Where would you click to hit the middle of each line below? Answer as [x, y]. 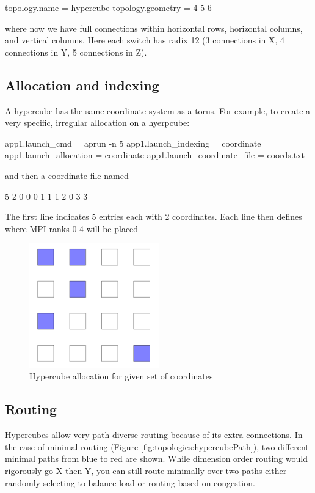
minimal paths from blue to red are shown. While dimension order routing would [156, 458]
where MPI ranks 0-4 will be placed [72, 228]
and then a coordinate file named [67, 175]
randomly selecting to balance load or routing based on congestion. [130, 482]
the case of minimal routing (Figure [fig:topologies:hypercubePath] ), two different [157, 446]
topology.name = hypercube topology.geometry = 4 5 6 [108, 7]
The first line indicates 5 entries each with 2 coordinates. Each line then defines [154, 217]
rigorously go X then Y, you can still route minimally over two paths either [146, 471]
